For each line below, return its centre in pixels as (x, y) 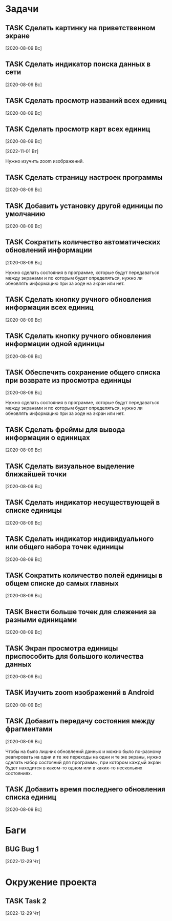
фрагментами (29, 729)
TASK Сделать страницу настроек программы (84, 177)
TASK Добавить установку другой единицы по (84, 206)
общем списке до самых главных (62, 583)
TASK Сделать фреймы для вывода (65, 430)
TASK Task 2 (26, 901)
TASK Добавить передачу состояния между (80, 721)
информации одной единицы (55, 344)
